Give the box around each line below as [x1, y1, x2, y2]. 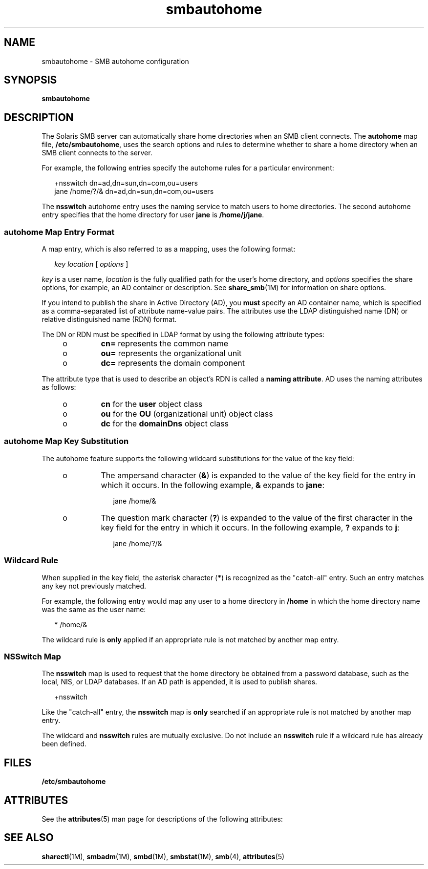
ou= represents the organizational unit [101, 348, 242, 359]
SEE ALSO [4, 831, 54, 844]
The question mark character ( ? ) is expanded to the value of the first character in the [101, 512, 413, 523]
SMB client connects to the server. [42, 148, 152, 157]
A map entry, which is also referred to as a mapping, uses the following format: [42, 245, 296, 254]
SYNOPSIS [4, 74, 57, 86]
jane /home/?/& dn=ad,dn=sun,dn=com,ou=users [54, 187, 214, 196]
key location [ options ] [54, 260, 128, 269]
